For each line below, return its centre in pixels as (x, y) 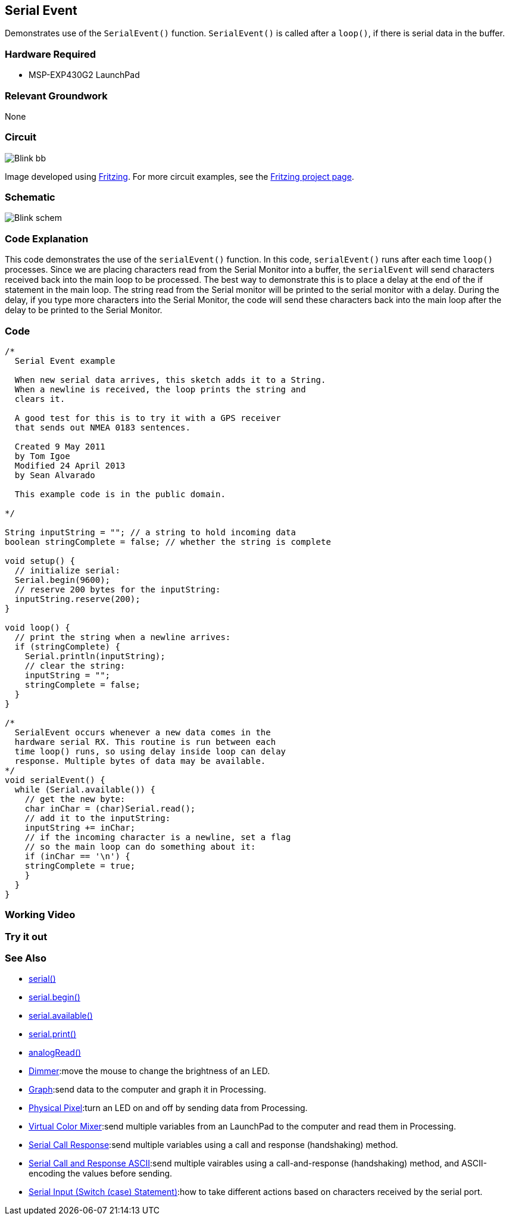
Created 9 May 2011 (60, 446)
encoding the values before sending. (101, 1174)
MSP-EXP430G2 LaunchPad (84, 75)
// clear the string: (75, 665)
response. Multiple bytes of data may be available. (140, 761)
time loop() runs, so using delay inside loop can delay (150, 751)
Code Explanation (47, 238)
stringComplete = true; (80, 865)
